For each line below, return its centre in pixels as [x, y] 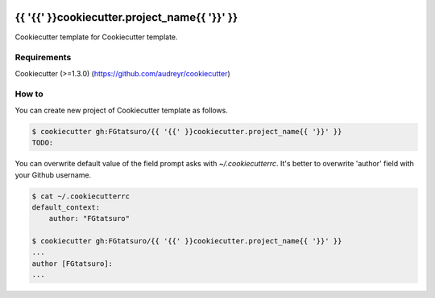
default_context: [66, 207]
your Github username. [53, 175]
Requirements [43, 58]
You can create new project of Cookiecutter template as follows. [122, 110]
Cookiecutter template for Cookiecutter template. [96, 37]
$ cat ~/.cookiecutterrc [81, 196]
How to [29, 94]
